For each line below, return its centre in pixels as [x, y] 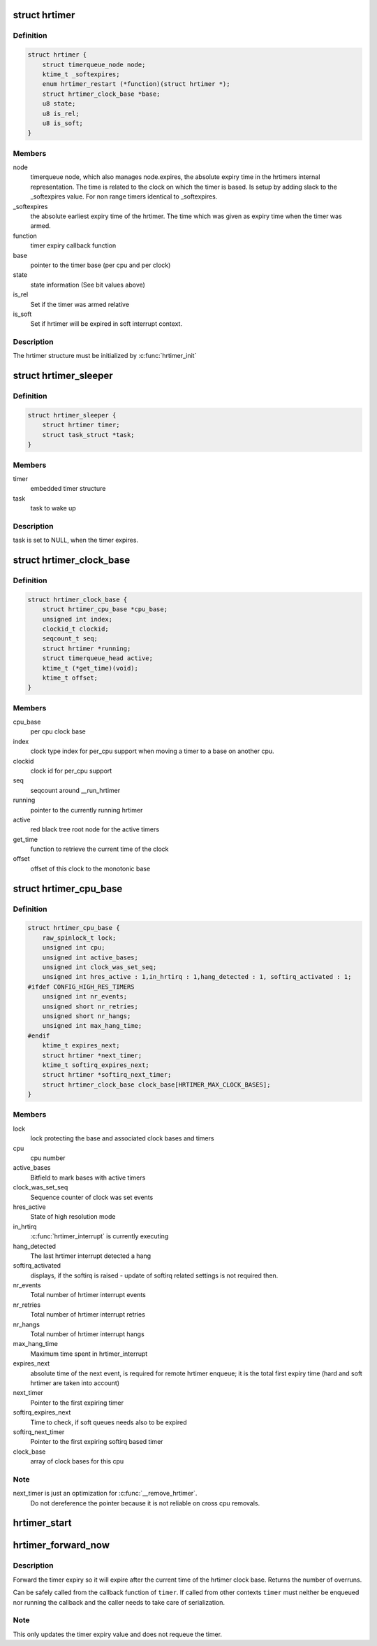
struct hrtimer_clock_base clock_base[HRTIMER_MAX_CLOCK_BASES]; [156, 1085]
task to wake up [53, 508]
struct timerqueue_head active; [98, 658]
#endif [39, 1036]
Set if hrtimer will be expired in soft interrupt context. [106, 324]
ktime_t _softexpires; [81, 74]
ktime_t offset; [70, 678]
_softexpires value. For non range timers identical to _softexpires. [124, 196]
